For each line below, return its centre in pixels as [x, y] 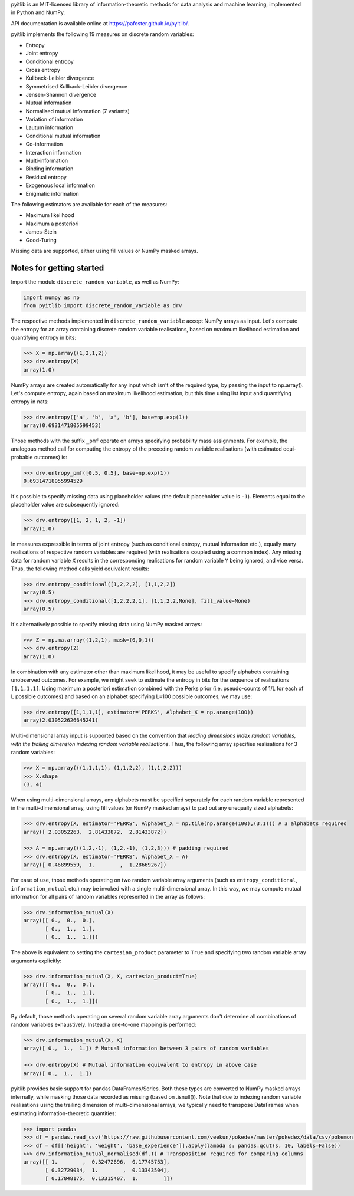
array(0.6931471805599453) [62, 425]
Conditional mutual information [63, 136]
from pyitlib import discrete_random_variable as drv [103, 306]
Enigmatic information [52, 193]
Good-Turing [41, 240]
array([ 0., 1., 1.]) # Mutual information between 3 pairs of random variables [146, 1049]
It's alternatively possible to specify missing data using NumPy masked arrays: [106, 625]
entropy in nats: [30, 402]
